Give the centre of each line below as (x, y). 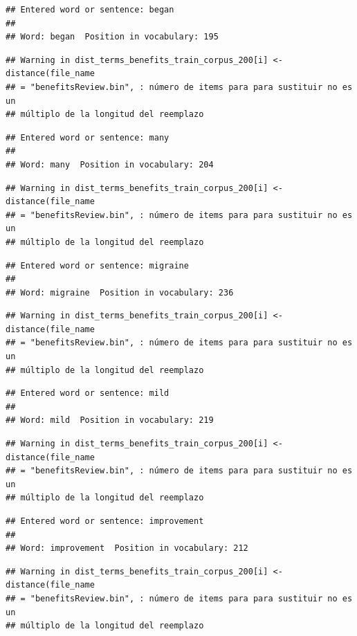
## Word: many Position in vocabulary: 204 (110, 164)
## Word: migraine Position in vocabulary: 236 (120, 292)
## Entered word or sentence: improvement (105, 521)
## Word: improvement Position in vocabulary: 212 (127, 548)
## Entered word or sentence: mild (88, 393)
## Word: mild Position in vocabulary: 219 (110, 420)
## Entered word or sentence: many (88, 137)
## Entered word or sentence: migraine (97, 265)
